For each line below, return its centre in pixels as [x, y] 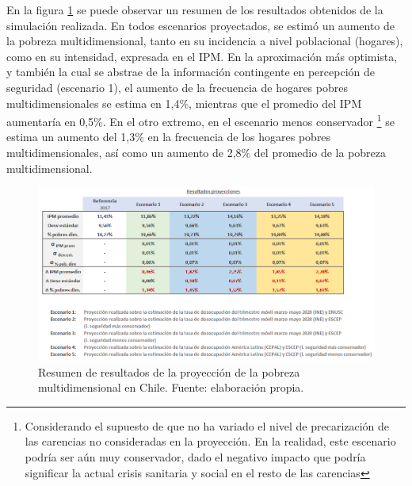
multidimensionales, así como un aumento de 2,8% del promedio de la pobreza [196, 152]
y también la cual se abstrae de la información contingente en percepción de [191, 72]
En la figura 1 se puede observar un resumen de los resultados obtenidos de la [195, 10]
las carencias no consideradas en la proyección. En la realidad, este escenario [210, 441]
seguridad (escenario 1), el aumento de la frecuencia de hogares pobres [177, 87]
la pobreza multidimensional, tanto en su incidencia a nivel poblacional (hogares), [205, 41]
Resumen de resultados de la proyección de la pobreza [169, 371]
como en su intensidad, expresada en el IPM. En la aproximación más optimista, [202, 56]
